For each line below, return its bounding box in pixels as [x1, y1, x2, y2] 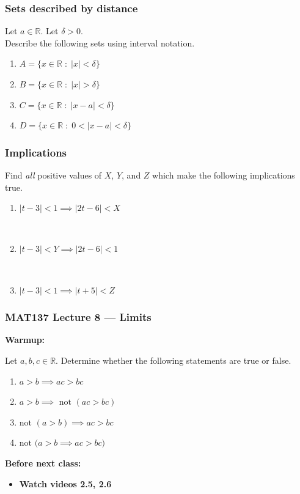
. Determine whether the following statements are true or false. [56, 353, 291, 366]
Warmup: [5, 333, 45, 346]
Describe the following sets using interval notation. [5, 36, 195, 49]
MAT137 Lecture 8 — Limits [5, 309, 152, 325]
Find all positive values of [5, 169, 102, 181]
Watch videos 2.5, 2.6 [19, 477, 112, 490]
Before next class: [5, 456, 81, 469]
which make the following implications [152, 169, 295, 181]
